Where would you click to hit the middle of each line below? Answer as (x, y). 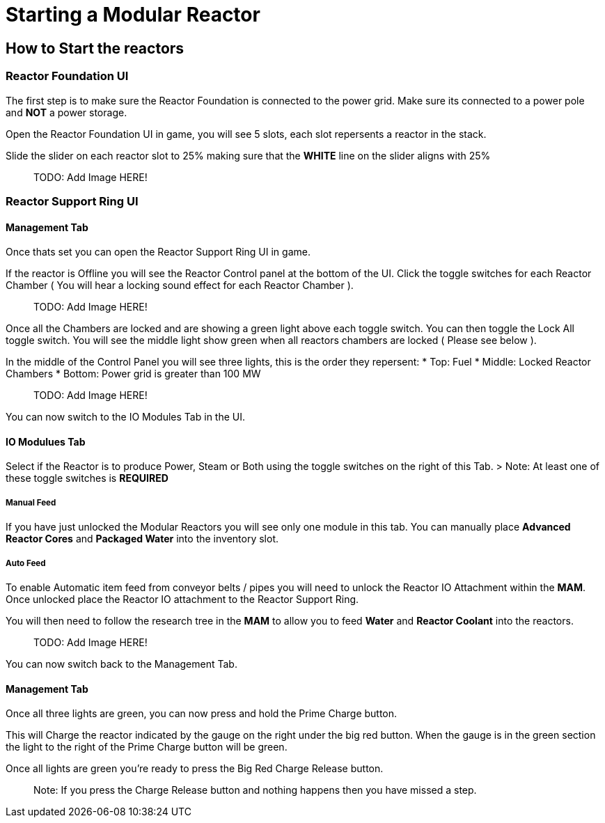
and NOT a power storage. (66, 112)
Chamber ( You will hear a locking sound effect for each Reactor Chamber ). (180, 285)
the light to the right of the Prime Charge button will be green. (147, 747)
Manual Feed (31, 502)
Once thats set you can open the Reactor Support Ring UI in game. (158, 252)
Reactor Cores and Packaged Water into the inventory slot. (142, 539)
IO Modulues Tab (46, 441)
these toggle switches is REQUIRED (87, 478)
